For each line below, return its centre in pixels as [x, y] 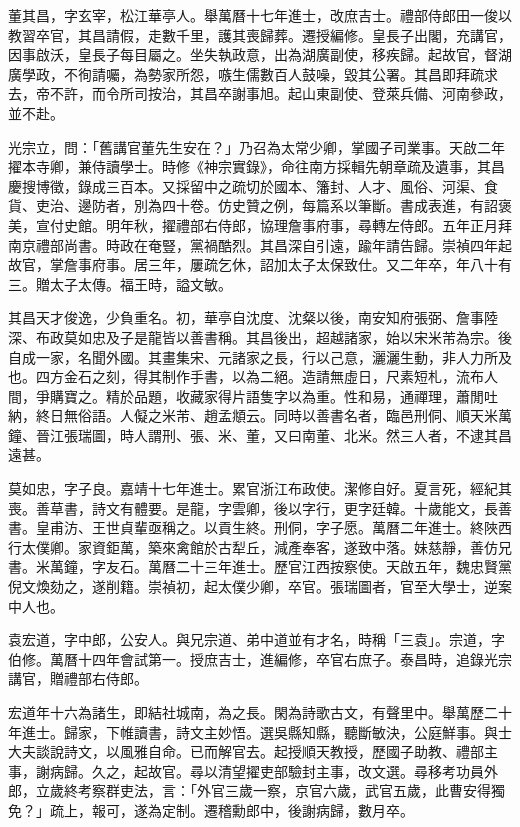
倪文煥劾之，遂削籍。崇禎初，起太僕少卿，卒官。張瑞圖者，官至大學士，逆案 [260, 586]
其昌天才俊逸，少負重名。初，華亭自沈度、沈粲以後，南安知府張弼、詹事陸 [253, 317]
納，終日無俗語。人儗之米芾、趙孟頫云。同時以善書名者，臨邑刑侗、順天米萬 [260, 415]
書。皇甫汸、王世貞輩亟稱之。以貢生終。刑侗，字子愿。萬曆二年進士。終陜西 [260, 527]
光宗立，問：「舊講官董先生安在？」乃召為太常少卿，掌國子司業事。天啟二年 [256, 146]
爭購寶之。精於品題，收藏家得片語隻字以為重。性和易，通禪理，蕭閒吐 [266, 395]
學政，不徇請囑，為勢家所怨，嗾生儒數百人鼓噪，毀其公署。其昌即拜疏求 [259, 73]
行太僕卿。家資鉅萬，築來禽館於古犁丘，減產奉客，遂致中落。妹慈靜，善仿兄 [260, 546]
